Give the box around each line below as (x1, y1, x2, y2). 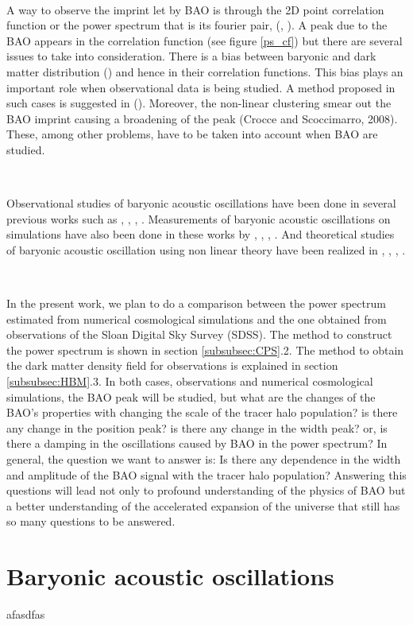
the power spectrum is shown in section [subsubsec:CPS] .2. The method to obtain (6, 341, 404, 358)
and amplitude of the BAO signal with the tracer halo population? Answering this (6, 466, 407, 483)
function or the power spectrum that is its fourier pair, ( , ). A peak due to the (6, 17, 388, 33)
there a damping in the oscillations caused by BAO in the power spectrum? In (6, 435, 388, 452)
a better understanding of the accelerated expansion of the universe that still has (6, 497, 400, 514)
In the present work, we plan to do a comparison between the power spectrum (6, 295, 386, 312)
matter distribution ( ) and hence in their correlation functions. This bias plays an (6, 63, 403, 80)
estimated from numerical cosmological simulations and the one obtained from (6, 310, 387, 327)
